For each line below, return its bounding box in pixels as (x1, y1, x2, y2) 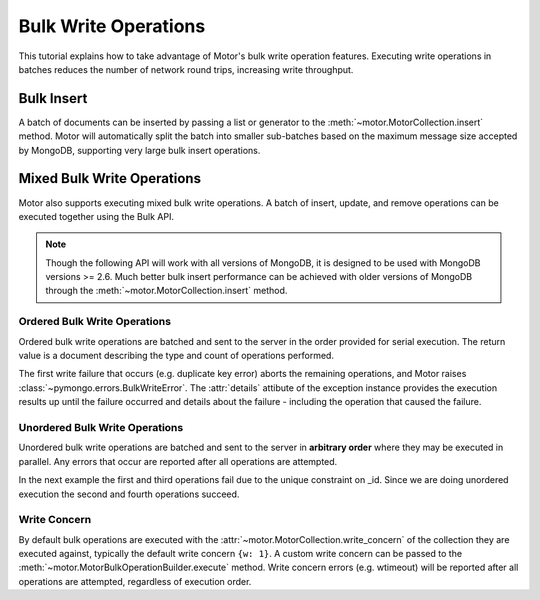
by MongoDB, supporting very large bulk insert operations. (18, 144, 261, 156)
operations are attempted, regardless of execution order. (18, 575, 252, 587)
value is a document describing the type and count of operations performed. (18, 350, 335, 362)
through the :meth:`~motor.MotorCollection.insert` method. (45, 285, 288, 297)
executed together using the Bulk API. (18, 210, 175, 222)
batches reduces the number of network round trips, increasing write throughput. (18, 63, 354, 75)
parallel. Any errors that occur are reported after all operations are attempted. (18, 455, 338, 467)
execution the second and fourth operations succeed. (18, 488, 240, 500)
